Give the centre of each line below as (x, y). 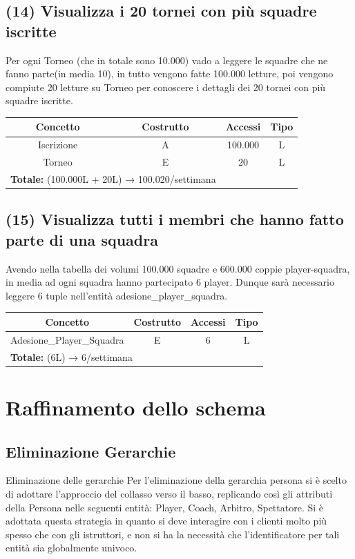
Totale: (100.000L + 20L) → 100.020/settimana (113, 179)
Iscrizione (58, 145)
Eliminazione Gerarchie (91, 451)
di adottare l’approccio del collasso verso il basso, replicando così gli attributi (169, 493)
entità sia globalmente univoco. (71, 548)
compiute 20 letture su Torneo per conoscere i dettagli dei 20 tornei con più (166, 87)
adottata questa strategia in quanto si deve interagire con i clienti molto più (166, 521)
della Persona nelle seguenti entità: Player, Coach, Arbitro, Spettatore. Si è (165, 507)
